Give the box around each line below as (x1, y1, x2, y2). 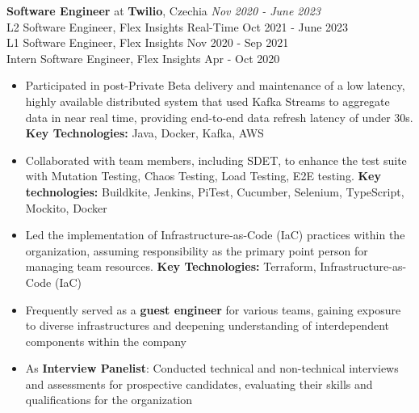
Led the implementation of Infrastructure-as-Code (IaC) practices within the (25, 226, 405, 243)
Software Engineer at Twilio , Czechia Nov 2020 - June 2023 (6, 2, 321, 19)
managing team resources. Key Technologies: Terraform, (25, 258, 316, 275)
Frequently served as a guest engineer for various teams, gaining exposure (25, 301, 401, 318)
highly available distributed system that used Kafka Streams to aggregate (25, 92, 390, 109)
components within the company (25, 332, 186, 349)
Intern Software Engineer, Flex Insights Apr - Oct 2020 (6, 49, 280, 66)
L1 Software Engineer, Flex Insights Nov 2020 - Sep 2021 (6, 34, 289, 51)
